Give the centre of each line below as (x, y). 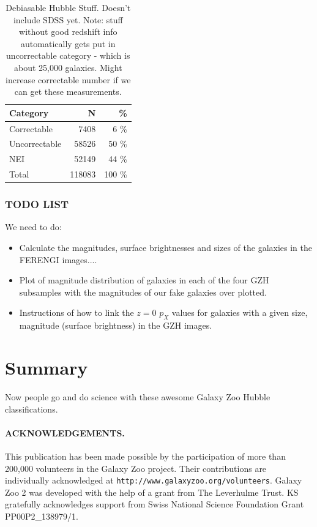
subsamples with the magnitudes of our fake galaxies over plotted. (143, 292)
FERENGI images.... (58, 259)
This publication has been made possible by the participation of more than (145, 456)
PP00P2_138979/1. (42, 516)
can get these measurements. (68, 92)
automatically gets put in (68, 43)
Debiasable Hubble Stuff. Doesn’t (68, 7)
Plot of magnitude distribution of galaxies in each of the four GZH (144, 280)
